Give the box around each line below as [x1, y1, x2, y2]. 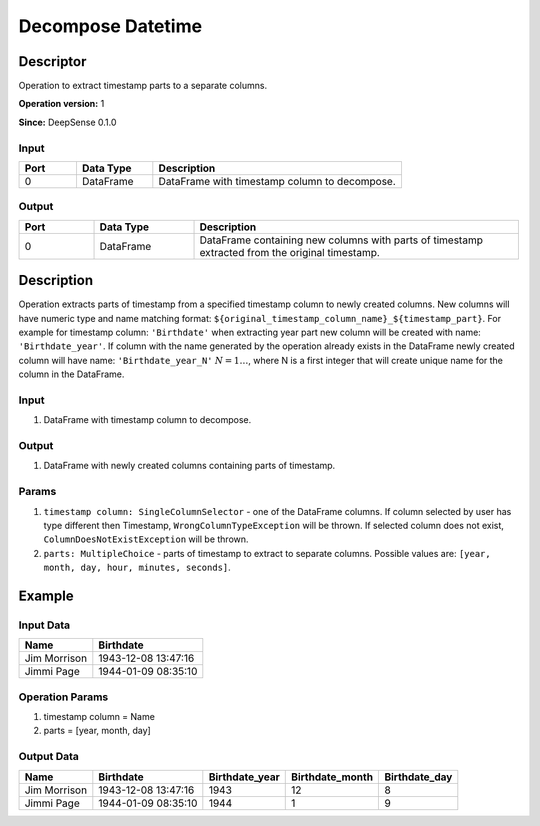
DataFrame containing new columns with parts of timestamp [199, 233, 484, 247]
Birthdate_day [384, 770, 453, 784]
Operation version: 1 [18, 98, 105, 110]
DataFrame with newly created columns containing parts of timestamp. [43, 460, 336, 472]
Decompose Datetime [18, 15, 203, 37]
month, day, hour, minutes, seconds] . [43, 561, 232, 574]
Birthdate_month [291, 770, 374, 784]
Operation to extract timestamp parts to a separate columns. [18, 80, 268, 92]
